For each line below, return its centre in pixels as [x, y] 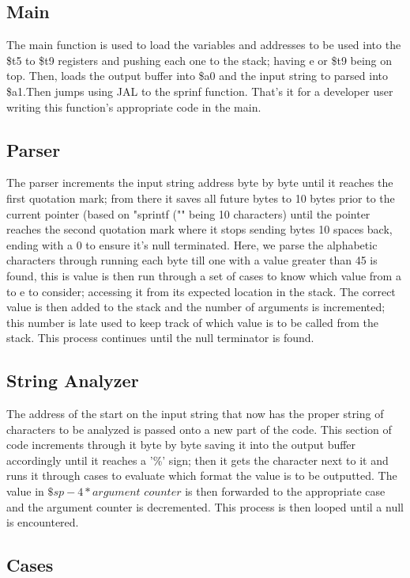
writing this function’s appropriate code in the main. [134, 106]
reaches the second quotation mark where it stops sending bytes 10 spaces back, [199, 229]
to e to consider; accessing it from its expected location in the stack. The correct [201, 291]
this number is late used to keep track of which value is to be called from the [192, 322]
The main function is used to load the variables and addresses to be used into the [204, 45]
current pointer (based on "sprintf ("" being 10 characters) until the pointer [188, 213]
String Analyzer [73, 380]
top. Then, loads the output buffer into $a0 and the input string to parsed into [197, 76]
